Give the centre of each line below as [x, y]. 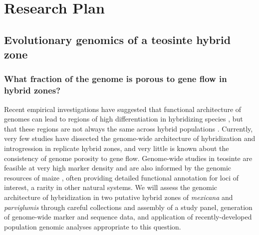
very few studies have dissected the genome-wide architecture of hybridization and [130, 138]
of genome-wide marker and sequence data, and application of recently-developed [128, 217]
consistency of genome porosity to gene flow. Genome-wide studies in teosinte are [128, 158]
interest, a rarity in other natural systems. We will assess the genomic [111, 187]
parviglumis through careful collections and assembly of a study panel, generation [128, 207]
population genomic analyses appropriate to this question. [93, 226]
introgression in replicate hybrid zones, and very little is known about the [117, 148]
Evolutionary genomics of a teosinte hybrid [118, 39]
